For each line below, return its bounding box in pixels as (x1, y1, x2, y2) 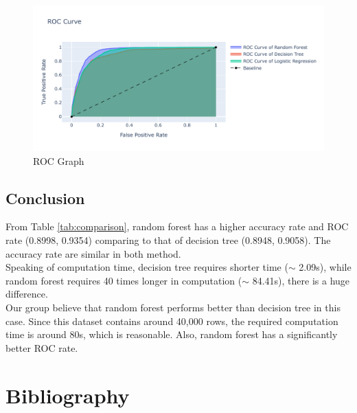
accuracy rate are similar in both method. (5, 246, 181, 260)
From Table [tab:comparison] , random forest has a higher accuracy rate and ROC (5, 219, 349, 234)
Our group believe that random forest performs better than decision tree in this (5, 300, 341, 314)
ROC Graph (33, 153, 84, 168)
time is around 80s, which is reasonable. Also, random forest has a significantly (5, 327, 338, 342)
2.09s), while (299, 260, 352, 274)
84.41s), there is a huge (252, 273, 350, 287)
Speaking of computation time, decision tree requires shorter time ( (5, 260, 288, 274)
